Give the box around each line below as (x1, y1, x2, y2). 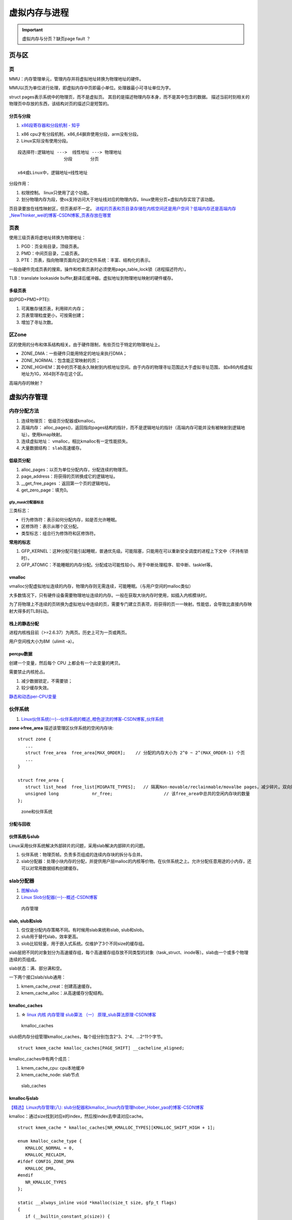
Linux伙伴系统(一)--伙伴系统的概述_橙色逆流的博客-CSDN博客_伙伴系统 (21, 716, 164, 722)
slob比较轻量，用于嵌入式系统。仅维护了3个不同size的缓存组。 (21, 940, 147, 946)
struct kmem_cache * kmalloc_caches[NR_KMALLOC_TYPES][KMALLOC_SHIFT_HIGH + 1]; (18, 1125, 216, 1130)
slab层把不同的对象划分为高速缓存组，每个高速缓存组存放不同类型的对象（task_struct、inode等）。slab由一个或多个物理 (9, 950, 249, 956)
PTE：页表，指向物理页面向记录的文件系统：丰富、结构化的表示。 (21, 257, 153, 263)
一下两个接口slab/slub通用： (9, 974, 66, 980)
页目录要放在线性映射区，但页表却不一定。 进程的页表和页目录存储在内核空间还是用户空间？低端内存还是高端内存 (9, 205, 236, 211)
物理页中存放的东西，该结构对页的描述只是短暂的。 (9, 101, 111, 107)
